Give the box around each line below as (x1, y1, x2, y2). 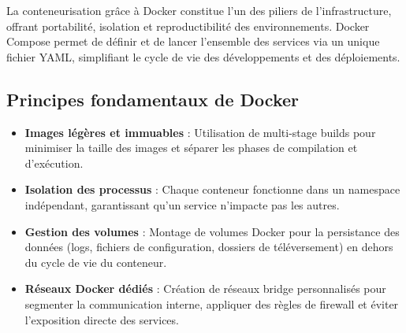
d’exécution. (24, 154, 84, 171)
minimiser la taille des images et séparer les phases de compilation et (24, 139, 358, 156)
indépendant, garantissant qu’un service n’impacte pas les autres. (24, 196, 340, 213)
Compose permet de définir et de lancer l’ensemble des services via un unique (6, 33, 380, 50)
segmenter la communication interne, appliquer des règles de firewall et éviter (24, 295, 399, 312)
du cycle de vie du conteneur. (24, 253, 167, 270)
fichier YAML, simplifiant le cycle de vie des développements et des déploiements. (6, 48, 400, 65)
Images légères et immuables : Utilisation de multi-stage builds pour (24, 124, 376, 140)
